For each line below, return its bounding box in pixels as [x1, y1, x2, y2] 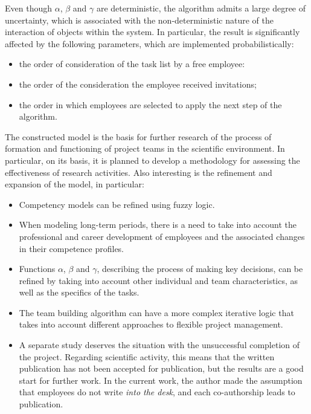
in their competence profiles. [19, 242, 124, 254]
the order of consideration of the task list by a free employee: [19, 57, 245, 70]
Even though [5, 2, 52, 14]
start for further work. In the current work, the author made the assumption [19, 374, 303, 386]
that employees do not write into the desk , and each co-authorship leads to [19, 386, 295, 398]
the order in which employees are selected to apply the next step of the [19, 98, 282, 111]
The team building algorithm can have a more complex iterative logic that [19, 306, 294, 319]
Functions [19, 262, 56, 275]
